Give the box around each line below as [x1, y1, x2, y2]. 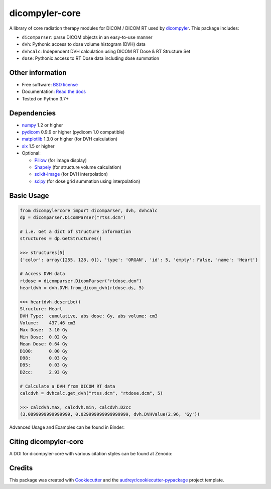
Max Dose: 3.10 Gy [20, 327, 68, 333]
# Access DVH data [20, 271, 65, 277]
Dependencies [9, 108, 56, 117]
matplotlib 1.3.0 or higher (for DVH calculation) [22, 136, 118, 142]
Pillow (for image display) [34, 157, 87, 163]
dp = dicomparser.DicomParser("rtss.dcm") [20, 215, 126, 220]
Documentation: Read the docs [22, 88, 86, 95]
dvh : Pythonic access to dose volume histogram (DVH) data [22, 41, 146, 47]
